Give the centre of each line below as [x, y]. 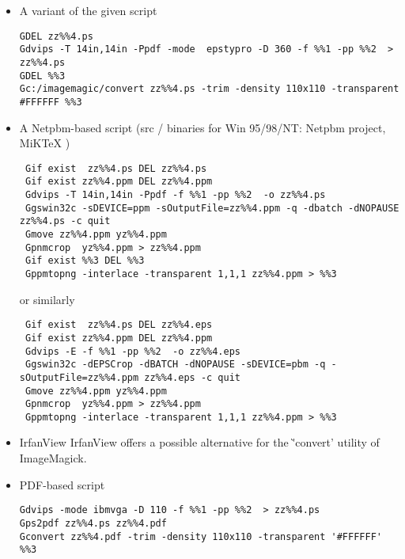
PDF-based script [62, 484]
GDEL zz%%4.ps [56, 36]
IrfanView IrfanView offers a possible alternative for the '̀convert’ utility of [199, 442]
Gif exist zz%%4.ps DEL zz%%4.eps [119, 325]
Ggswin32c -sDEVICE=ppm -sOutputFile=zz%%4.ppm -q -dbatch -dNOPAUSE [212, 208]
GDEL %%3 [42, 76]
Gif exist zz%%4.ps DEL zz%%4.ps [116, 168]
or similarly [47, 299]
